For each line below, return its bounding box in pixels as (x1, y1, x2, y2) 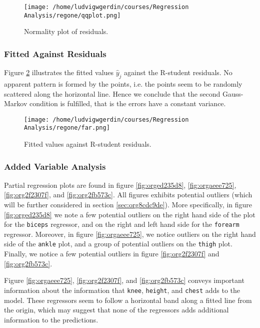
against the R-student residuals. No (124, 67, 232, 78)
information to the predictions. (4, 314, 98, 324)
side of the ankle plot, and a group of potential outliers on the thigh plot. (4, 238, 232, 249)
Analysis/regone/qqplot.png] (24, 12, 121, 19)
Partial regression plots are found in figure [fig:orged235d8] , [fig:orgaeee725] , (4, 179, 236, 190)
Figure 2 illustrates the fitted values (4, 67, 114, 78)
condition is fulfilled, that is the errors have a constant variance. (29, 98, 226, 109)
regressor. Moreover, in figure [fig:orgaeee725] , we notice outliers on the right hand (4, 228, 256, 239)
